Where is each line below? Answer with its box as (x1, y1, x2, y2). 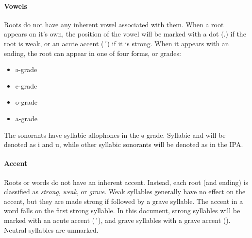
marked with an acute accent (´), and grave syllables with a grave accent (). (4, 215, 231, 225)
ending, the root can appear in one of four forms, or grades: (4, 48, 181, 58)
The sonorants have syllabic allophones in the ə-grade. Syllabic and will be (4, 129, 226, 140)
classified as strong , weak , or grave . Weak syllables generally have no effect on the (4, 186, 246, 197)
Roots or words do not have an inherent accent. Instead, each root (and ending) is (4, 177, 249, 187)
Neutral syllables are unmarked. (4, 224, 99, 235)
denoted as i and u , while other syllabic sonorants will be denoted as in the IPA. (4, 139, 243, 149)
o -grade (15, 97, 37, 107)
